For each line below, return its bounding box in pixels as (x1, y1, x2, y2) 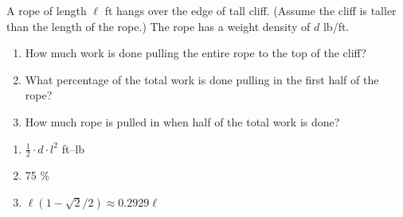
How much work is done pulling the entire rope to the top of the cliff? (25, 45, 366, 61)
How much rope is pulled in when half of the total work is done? (25, 113, 340, 130)
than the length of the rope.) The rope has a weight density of (6, 17, 311, 34)
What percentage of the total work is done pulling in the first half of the (25, 71, 379, 87)
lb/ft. (323, 17, 350, 34)
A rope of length (6, 2, 87, 18)
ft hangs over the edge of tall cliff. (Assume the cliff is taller (104, 2, 397, 18)
